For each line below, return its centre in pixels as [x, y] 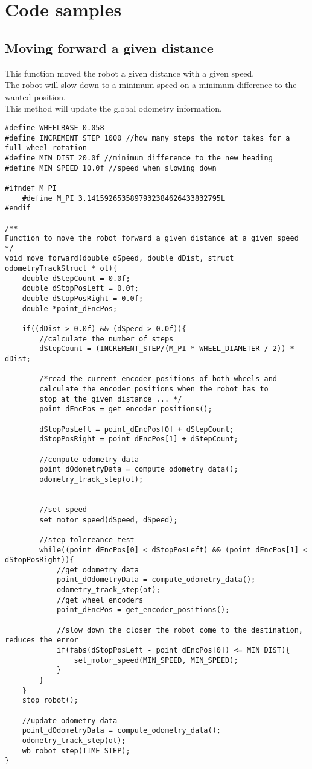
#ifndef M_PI [31, 188]
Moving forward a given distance [109, 47]
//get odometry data [97, 570]
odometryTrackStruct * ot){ [61, 269]
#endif [18, 208]
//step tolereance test [87, 540]
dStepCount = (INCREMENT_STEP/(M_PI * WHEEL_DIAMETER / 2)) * [167, 349]
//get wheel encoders [100, 600]
